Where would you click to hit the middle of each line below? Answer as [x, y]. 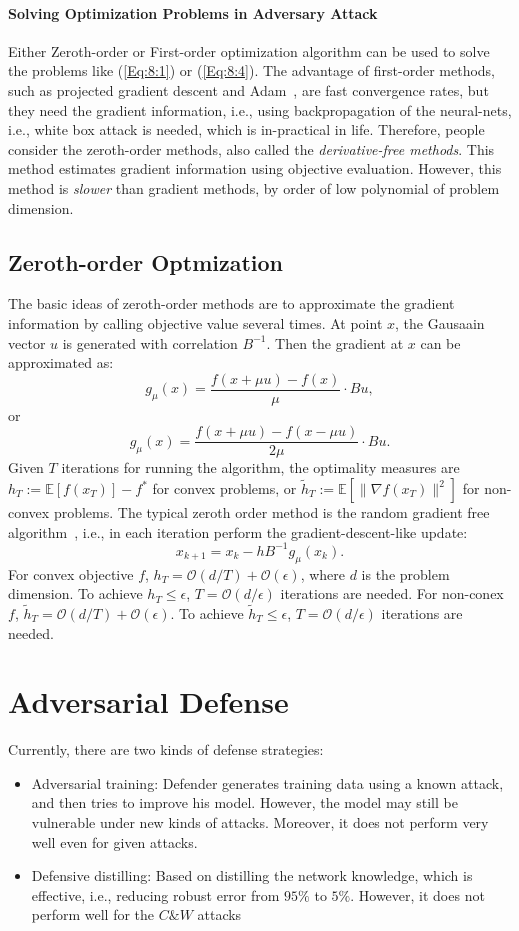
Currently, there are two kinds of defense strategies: [166, 749]
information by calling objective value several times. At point [195, 322]
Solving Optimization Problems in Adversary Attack [193, 12]
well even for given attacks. [114, 841]
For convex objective [71, 573]
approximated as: [61, 362]
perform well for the [93, 914]
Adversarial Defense [148, 701]
